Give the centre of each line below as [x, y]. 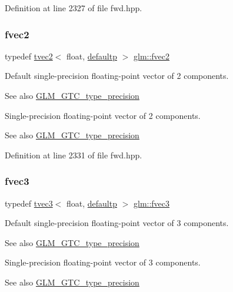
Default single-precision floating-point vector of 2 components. [117, 76]
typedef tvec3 [29, 203]
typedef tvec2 [29, 56]
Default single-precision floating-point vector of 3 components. [117, 223]
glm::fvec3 [152, 203]
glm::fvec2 [152, 56]
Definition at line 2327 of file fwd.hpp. [74, 8]
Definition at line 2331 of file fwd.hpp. [74, 155]
